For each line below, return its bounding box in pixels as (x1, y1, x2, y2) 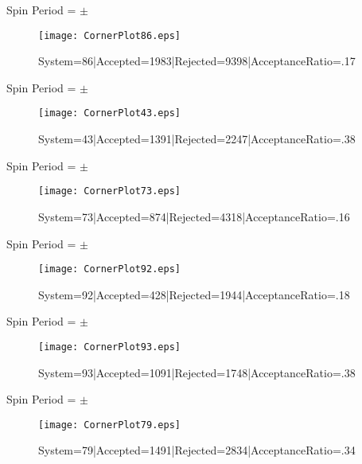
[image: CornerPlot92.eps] (38, 263, 181, 275)
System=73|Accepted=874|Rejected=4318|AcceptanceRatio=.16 (38, 208, 350, 224)
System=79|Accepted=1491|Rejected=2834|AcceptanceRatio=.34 (38, 442, 356, 458)
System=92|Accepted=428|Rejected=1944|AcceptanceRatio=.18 (38, 286, 350, 302)
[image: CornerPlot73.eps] (38, 185, 181, 197)
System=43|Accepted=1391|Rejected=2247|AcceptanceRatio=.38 (38, 131, 356, 147)
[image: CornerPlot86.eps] (38, 29, 181, 41)
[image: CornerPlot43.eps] (38, 107, 181, 119)
